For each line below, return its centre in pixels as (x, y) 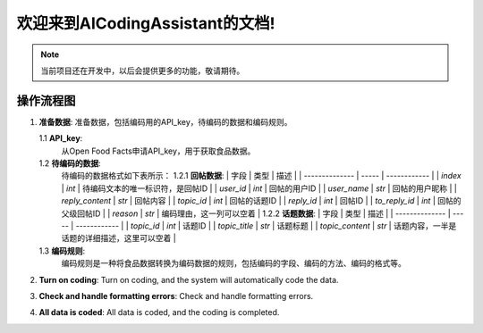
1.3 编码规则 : (62, 251)
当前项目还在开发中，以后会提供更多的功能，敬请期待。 (143, 71)
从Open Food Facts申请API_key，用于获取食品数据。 (158, 151)
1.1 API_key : (61, 138)
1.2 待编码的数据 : (70, 163)
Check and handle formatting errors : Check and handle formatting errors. (176, 296)
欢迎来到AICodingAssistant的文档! (146, 23)
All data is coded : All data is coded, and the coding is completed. (159, 312)
